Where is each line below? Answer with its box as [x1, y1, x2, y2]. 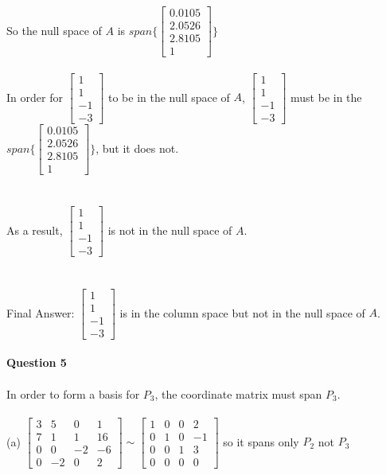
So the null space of [6, 21, 102, 38]
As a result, [6, 221, 63, 238]
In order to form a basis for [6, 385, 140, 402]
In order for [6, 88, 63, 105]
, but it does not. [96, 139, 179, 156]
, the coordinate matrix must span [154, 385, 322, 402]
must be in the [290, 88, 362, 105]
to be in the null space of [107, 88, 230, 105]
